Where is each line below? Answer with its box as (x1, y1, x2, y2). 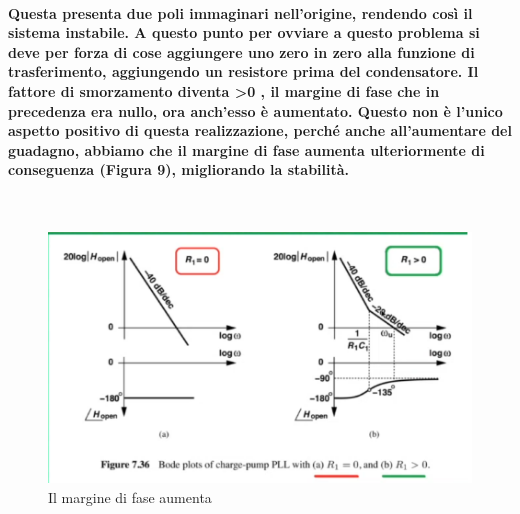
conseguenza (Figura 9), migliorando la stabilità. (8, 159, 350, 180)
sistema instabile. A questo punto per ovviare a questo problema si (8, 22, 480, 43)
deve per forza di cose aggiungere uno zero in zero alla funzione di (8, 41, 475, 62)
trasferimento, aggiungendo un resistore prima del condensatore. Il (8, 61, 479, 82)
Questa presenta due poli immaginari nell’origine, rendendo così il (8, 2, 473, 23)
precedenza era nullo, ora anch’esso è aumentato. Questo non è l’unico (8, 100, 503, 121)
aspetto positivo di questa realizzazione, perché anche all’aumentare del (8, 120, 512, 141)
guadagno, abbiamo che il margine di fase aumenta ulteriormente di (8, 139, 485, 160)
